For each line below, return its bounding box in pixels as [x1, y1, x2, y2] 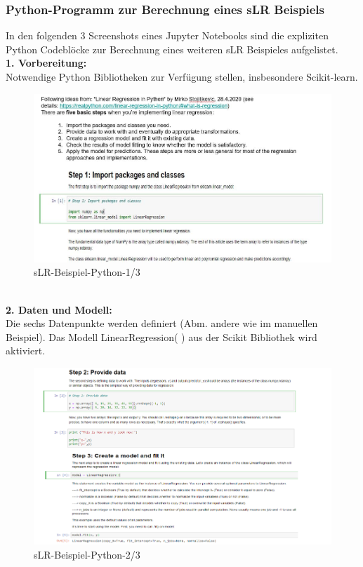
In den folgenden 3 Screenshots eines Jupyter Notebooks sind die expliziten [6, 28, 329, 43]
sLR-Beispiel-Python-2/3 [34, 547, 140, 562]
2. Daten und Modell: [6, 302, 112, 316]
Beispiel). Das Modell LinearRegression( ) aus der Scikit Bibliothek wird [6, 329, 317, 344]
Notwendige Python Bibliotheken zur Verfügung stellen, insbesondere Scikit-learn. [6, 69, 358, 84]
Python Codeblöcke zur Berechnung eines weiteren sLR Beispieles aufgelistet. [6, 41, 338, 56]
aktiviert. [6, 343, 46, 358]
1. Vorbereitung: [6, 55, 87, 70]
